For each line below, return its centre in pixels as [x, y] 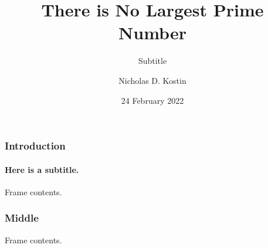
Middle [22, 218]
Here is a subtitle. [42, 169]
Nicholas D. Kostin [152, 80]
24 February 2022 [152, 100]
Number [152, 33]
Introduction [35, 146]
